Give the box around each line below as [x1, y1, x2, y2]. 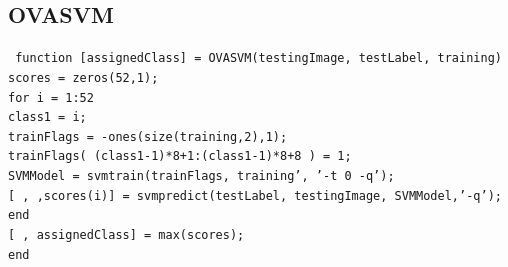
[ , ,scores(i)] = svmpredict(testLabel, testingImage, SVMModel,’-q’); [8, 188, 502, 203]
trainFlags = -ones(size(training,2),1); [8, 129, 288, 144]
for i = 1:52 [8, 90, 94, 105]
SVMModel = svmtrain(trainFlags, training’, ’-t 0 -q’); [8, 169, 395, 184]
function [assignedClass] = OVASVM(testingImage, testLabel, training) [15, 51, 502, 66]
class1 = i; [8, 110, 87, 125]
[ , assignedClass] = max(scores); [8, 228, 245, 243]
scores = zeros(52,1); [8, 70, 159, 85]
